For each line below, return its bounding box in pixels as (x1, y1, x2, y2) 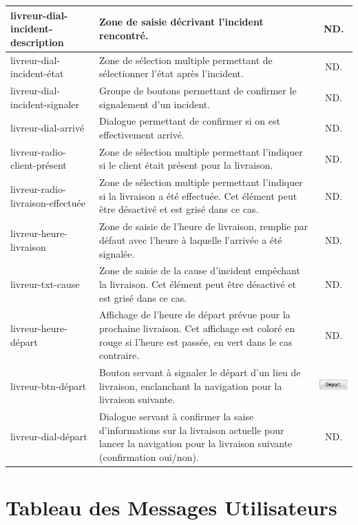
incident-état (10, 66, 64, 81)
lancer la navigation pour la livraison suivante (99, 436, 293, 451)
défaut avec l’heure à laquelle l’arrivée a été (99, 232, 282, 247)
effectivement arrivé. (99, 127, 185, 141)
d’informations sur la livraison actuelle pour (99, 422, 284, 437)
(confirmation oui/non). (99, 449, 199, 464)
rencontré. (99, 28, 149, 42)
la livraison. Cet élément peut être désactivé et (99, 276, 297, 291)
